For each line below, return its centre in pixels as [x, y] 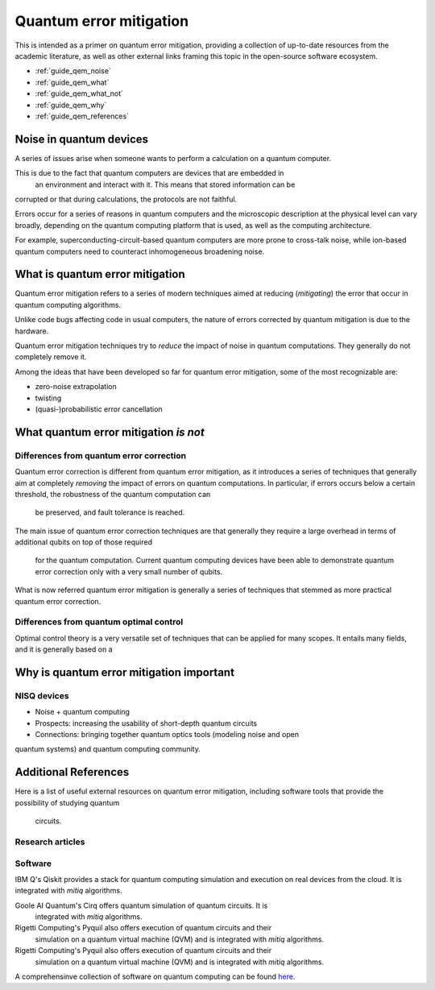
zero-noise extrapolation [76, 387]
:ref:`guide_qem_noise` [73, 71]
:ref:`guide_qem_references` [82, 116]
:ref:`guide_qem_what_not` [79, 93]
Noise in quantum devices [82, 139]
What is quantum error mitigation [100, 274]
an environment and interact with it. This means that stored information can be [165, 184]
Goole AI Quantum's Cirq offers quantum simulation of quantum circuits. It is [141, 905]
